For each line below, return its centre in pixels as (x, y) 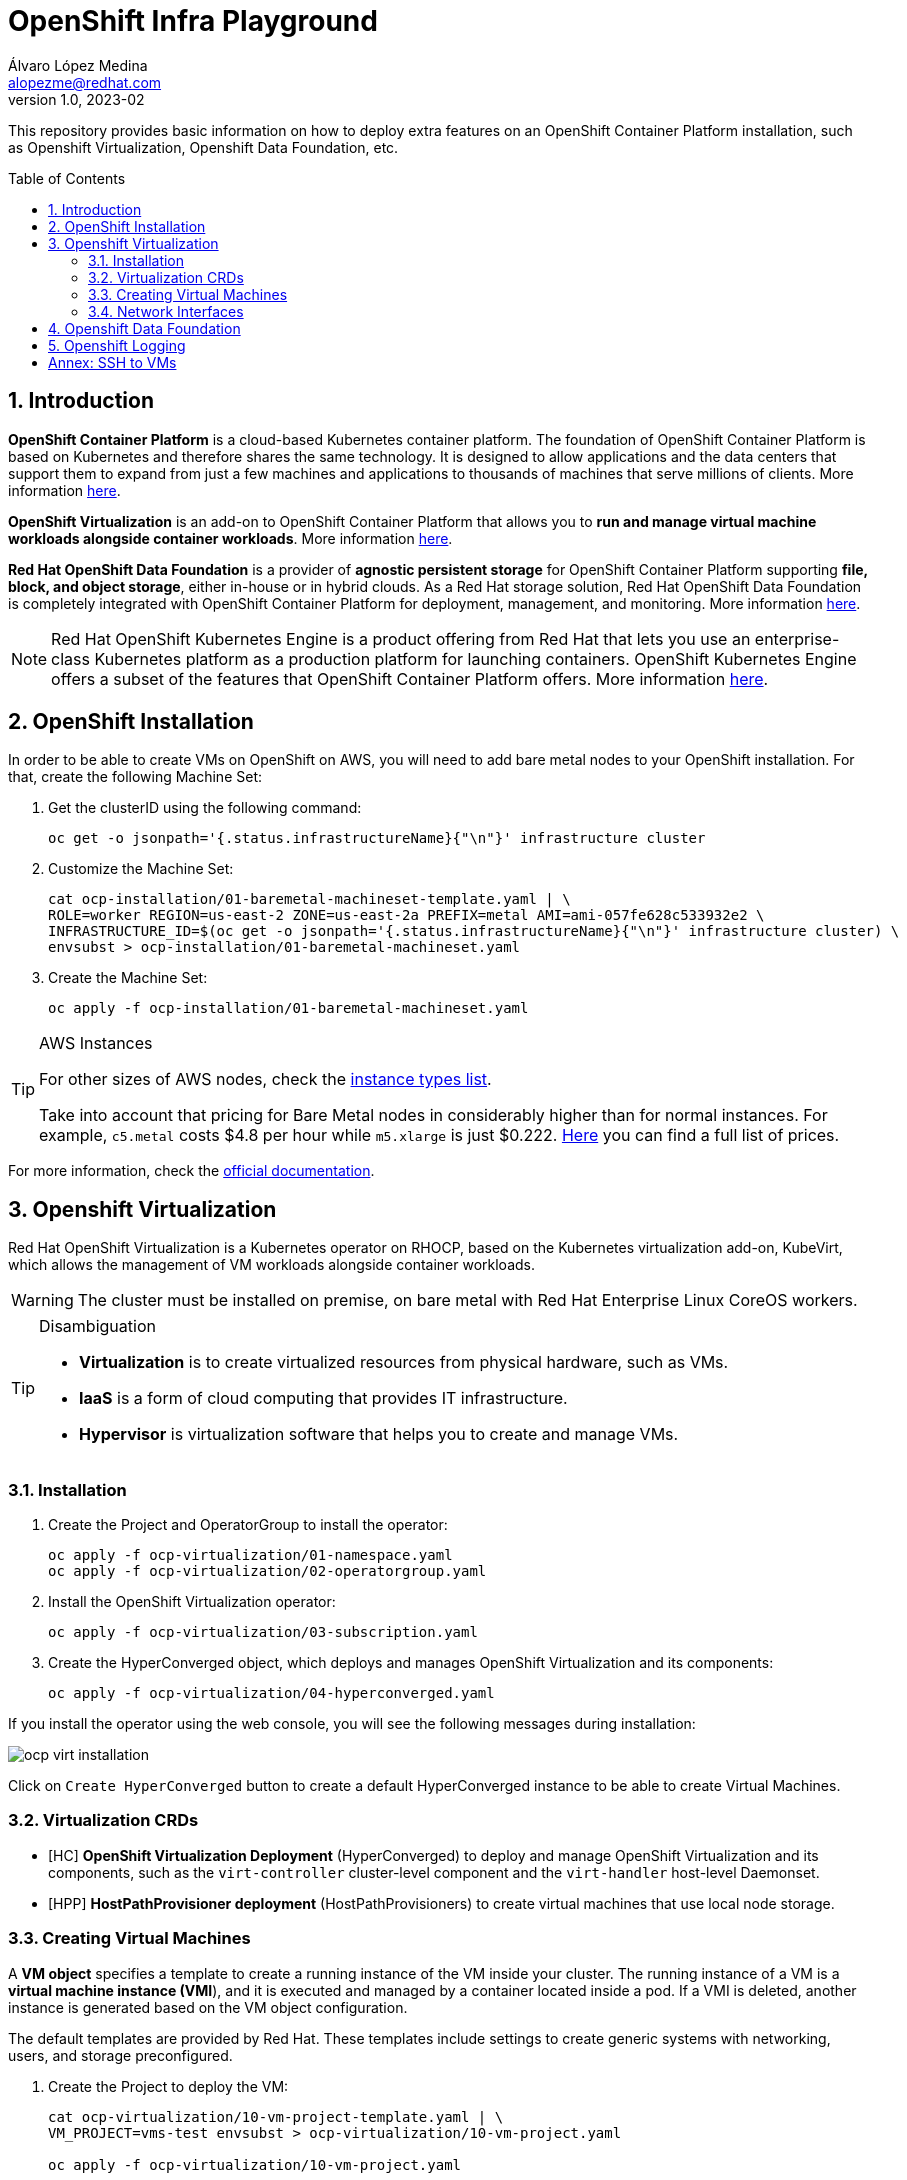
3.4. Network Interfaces (166, 311)
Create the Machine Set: (128, 978)
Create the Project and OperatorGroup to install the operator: (248, 1525)
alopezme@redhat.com (85, 82)
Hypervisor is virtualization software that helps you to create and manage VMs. (379, 1434)
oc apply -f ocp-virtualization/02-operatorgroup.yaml (267, 1571)
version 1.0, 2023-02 (76, 99)
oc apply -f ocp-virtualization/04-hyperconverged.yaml (271, 1693)
